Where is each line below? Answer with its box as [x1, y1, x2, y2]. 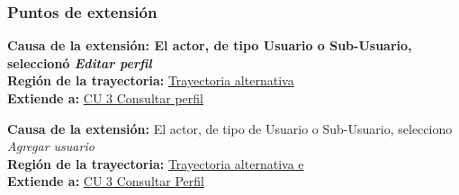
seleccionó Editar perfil [7, 53, 152, 72]
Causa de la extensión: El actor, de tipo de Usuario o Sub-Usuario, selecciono [7, 119, 453, 137]
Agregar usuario [7, 137, 94, 155]
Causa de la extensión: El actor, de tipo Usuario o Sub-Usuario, [7, 36, 412, 55]
